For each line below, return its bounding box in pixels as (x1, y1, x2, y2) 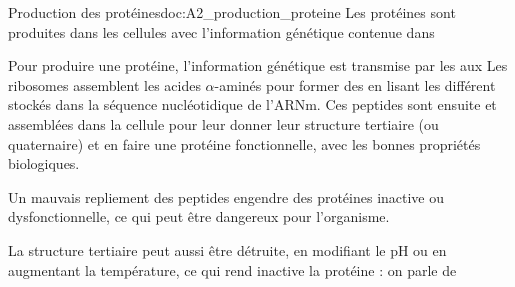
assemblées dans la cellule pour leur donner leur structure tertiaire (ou (8, 113, 439, 134)
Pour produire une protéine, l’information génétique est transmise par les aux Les (8, 55, 508, 76)
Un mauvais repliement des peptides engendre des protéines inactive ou (8, 186, 445, 207)
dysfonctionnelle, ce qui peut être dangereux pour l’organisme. (8, 206, 390, 227)
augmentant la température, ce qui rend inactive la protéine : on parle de (8, 259, 457, 280)
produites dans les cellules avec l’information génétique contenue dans (8, 21, 435, 42)
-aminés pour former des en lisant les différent (214, 74, 496, 95)
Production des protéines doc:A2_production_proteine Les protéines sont (8, 2, 456, 22)
